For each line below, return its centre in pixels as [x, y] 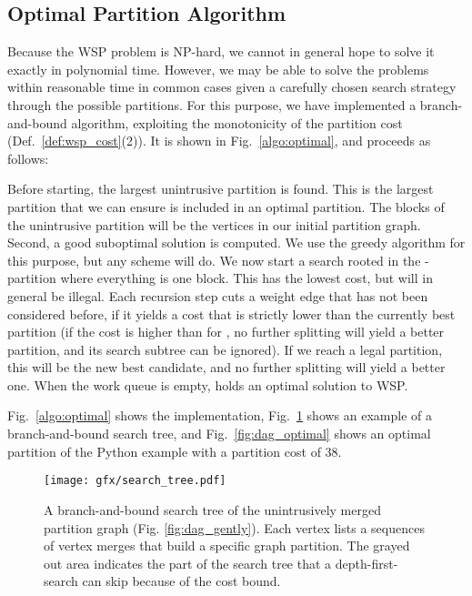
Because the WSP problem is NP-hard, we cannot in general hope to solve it [221, 51]
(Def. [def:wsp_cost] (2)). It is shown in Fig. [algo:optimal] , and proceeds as [219, 141]
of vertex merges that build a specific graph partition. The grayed [227, 545]
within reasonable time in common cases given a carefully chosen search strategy [232, 87]
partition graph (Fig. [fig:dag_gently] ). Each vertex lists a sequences [234, 527]
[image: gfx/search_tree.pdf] [135, 481]
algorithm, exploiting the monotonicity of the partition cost [237, 122]
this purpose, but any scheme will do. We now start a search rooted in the [214, 260]
